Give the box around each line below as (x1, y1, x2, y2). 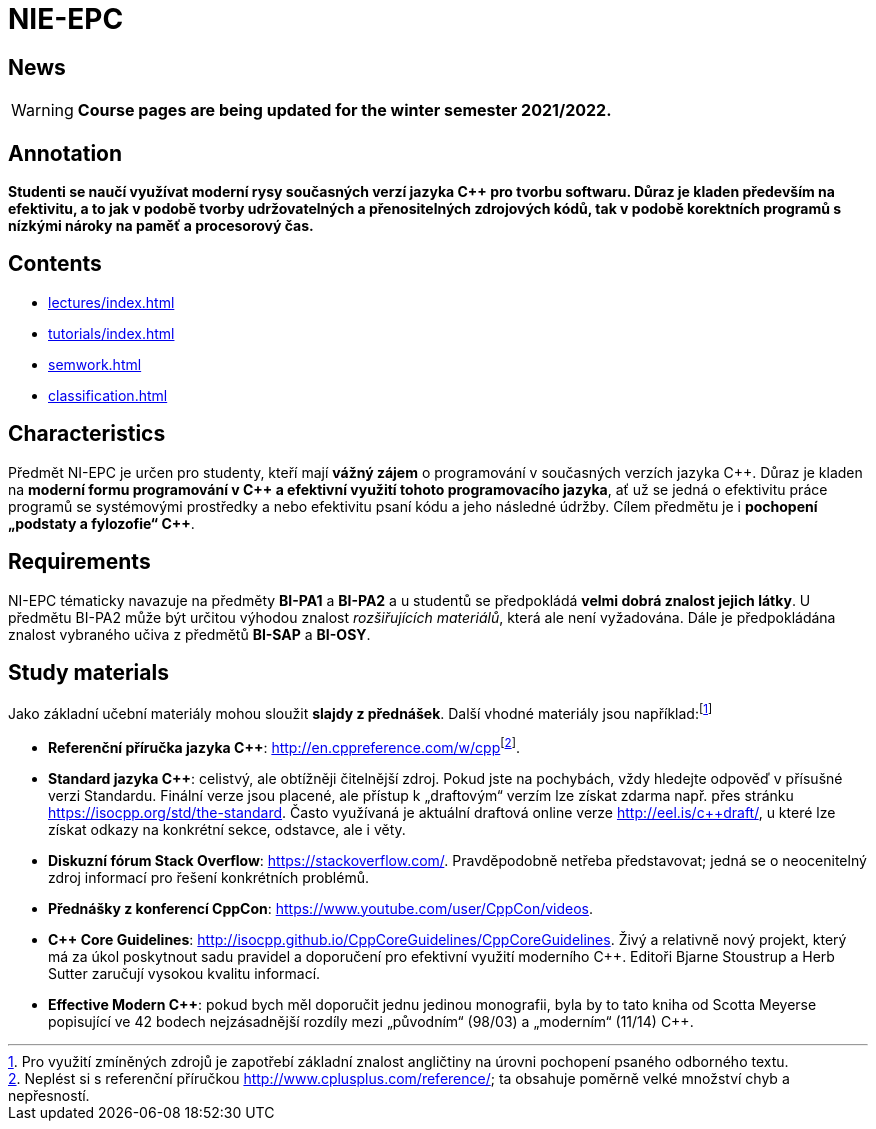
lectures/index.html (48, 293, 175, 311)
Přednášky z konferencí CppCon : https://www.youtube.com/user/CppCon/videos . (48, 899, 594, 917)
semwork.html (48, 355, 142, 373)
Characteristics (8, 421, 166, 447)
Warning (11, 100, 74, 121)
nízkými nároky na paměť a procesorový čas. (8, 217, 314, 235)
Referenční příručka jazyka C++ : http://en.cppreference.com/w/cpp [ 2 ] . (48, 736, 520, 756)
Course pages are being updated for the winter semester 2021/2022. (77, 100, 612, 121)
